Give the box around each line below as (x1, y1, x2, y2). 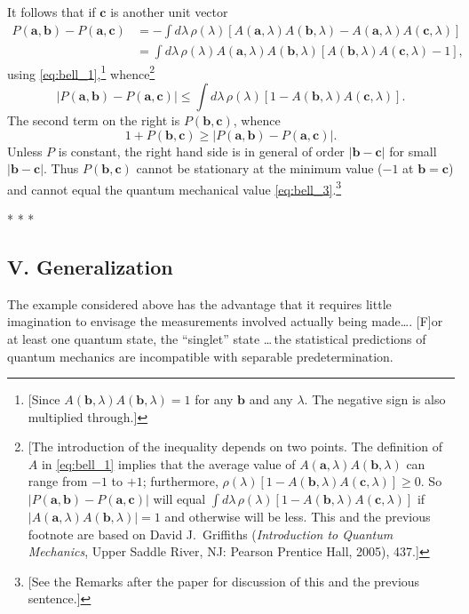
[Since (28, 390, 60, 409)
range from (28, 472, 88, 490)
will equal (153, 490, 206, 508)
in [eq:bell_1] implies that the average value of (41, 454, 296, 473)
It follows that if (7, 3, 96, 20)
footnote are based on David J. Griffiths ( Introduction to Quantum (28, 524, 393, 543)
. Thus (44, 159, 79, 178)
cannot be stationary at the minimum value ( (136, 159, 383, 178)
